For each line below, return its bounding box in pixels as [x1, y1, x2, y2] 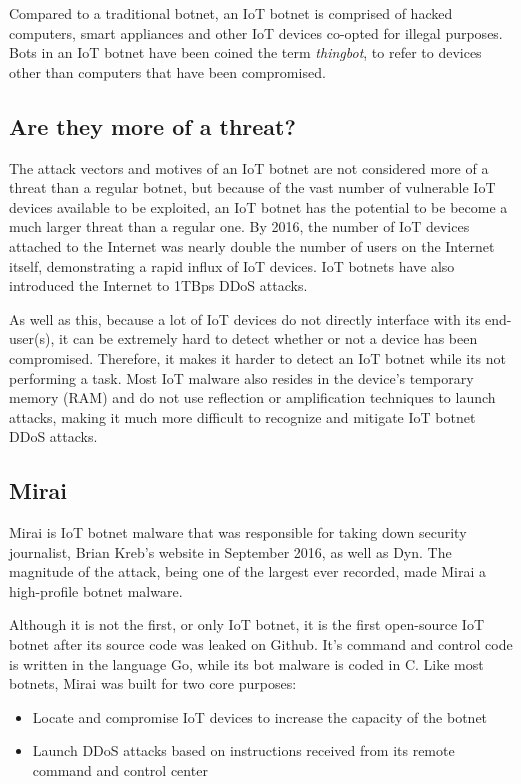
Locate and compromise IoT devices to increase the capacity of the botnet [32, 706, 488, 727]
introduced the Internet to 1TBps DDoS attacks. [9, 275, 308, 296]
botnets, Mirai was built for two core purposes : [9, 673, 297, 694]
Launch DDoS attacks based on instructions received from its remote [32, 740, 455, 761]
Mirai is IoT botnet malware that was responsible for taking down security [9, 522, 467, 543]
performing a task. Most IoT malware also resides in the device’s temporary [9, 367, 474, 388]
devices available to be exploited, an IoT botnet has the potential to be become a [9, 196, 508, 217]
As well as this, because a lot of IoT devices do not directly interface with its [9, 308, 481, 329]
